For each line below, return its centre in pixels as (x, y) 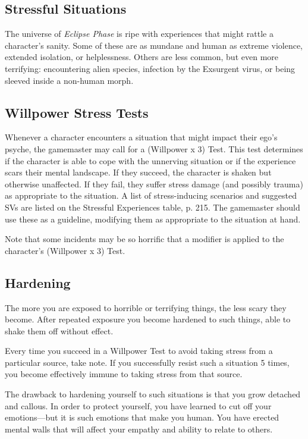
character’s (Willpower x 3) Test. (65, 250)
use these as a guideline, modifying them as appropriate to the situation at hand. (153, 219)
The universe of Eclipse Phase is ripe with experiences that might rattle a (139, 34)
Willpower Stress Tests (77, 112)
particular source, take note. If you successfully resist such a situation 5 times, (147, 362)
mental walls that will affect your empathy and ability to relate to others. (139, 429)
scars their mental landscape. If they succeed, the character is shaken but (138, 172)
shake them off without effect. (59, 330)
